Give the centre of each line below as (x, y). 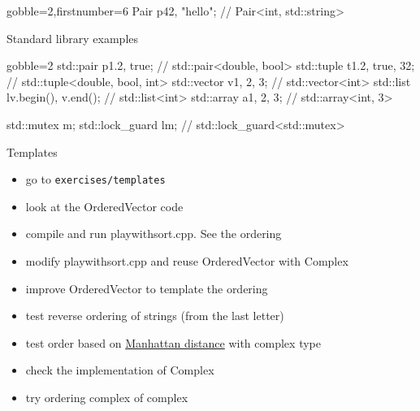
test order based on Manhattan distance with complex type (173, 342)
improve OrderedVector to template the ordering (147, 288)
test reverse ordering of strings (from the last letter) (155, 316)
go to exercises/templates (95, 179)
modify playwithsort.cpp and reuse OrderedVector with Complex (187, 261)
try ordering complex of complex (107, 397)
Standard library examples (73, 38)
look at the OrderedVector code (104, 206)
